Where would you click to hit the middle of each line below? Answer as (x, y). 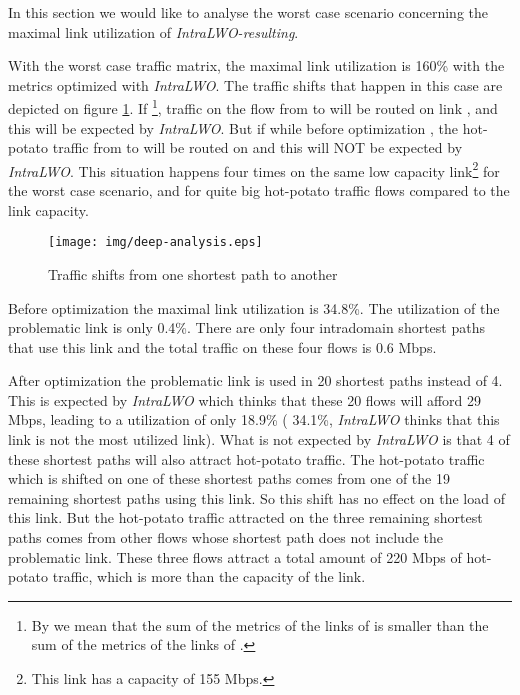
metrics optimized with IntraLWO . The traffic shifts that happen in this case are (255, 84)
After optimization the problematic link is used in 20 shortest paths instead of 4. (255, 380)
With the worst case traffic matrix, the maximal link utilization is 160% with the (256, 65)
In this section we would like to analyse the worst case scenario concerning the (248, 12)
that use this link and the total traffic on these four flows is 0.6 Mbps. (222, 346)
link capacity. (48, 209)
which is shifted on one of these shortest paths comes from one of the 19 (229, 478)
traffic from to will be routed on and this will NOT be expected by (257, 147)
